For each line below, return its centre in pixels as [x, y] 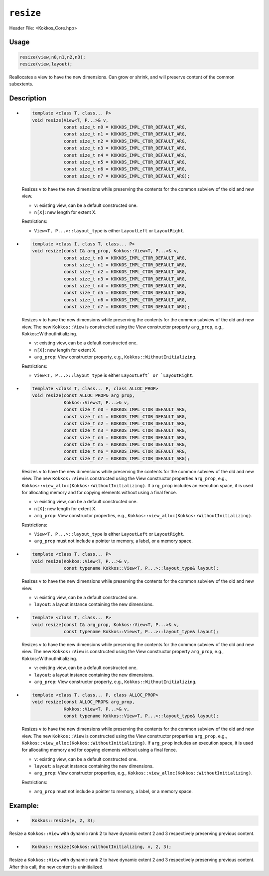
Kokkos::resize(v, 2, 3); [64, 821]
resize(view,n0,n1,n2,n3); [53, 57]
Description [28, 98]
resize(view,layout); [46, 64]
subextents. [21, 84]
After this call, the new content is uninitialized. [57, 867]
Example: [24, 806]
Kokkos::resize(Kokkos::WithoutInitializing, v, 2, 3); [102, 847]
